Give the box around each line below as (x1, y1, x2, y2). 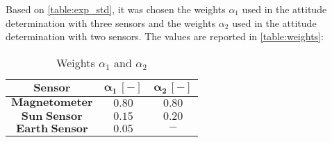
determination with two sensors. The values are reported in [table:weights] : (6, 29, 324, 44)
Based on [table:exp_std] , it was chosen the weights (6, 2, 226, 16)
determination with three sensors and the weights (6, 15, 216, 30)
